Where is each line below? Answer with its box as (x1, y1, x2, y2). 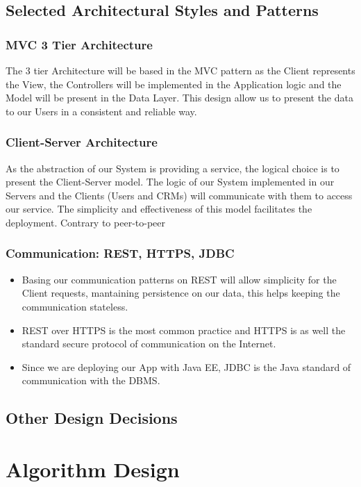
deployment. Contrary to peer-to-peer (6, 215, 165, 229)
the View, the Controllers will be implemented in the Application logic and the (6, 76, 342, 91)
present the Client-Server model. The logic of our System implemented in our (6, 174, 335, 189)
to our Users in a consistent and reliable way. (6, 104, 197, 118)
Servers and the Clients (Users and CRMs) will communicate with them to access (6, 188, 353, 202)
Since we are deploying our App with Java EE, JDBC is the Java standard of (22, 359, 351, 374)
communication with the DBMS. (22, 373, 160, 388)
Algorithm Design (6, 454, 180, 483)
